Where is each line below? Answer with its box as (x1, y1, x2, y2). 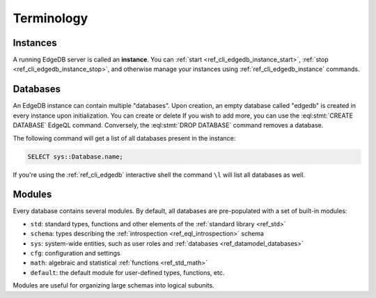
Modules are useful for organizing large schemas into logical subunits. (13, 281, 215, 290)
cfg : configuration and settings (30, 249, 121, 257)
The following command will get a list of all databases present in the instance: (13, 134, 236, 142)
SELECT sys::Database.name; (27, 152, 123, 160)
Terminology (13, 10, 88, 26)
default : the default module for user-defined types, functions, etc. (30, 268, 225, 276)
